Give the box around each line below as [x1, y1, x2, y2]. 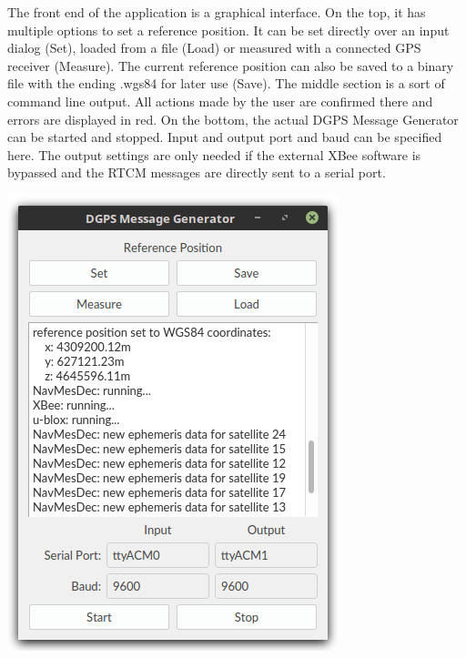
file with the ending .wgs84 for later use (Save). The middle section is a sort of [7, 74, 445, 93]
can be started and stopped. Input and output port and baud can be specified [7, 127, 442, 147]
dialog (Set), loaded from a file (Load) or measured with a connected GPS [7, 38, 421, 57]
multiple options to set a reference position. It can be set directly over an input [7, 20, 450, 39]
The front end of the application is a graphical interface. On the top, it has [7, 3, 426, 21]
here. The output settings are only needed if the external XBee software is [7, 145, 421, 164]
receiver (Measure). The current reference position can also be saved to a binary [7, 56, 454, 75]
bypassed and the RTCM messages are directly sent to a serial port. [7, 163, 386, 182]
